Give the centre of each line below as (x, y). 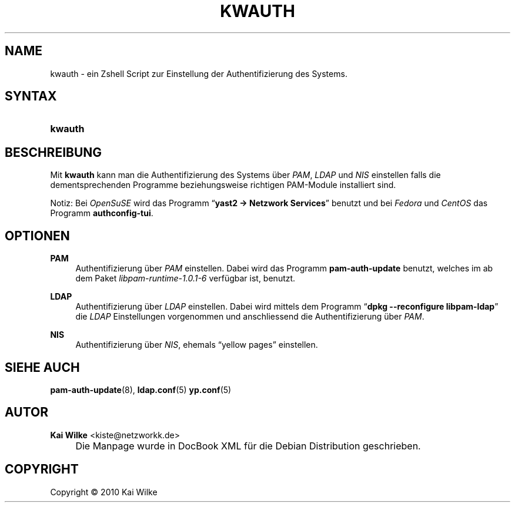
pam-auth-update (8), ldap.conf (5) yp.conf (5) (141, 390)
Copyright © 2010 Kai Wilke (104, 492)
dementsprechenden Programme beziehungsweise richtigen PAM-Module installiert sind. (223, 185)
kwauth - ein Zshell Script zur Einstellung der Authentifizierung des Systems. (199, 73)
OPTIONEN (37, 236)
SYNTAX (31, 96)
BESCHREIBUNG (53, 152)
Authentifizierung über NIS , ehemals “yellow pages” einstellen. (197, 345)
